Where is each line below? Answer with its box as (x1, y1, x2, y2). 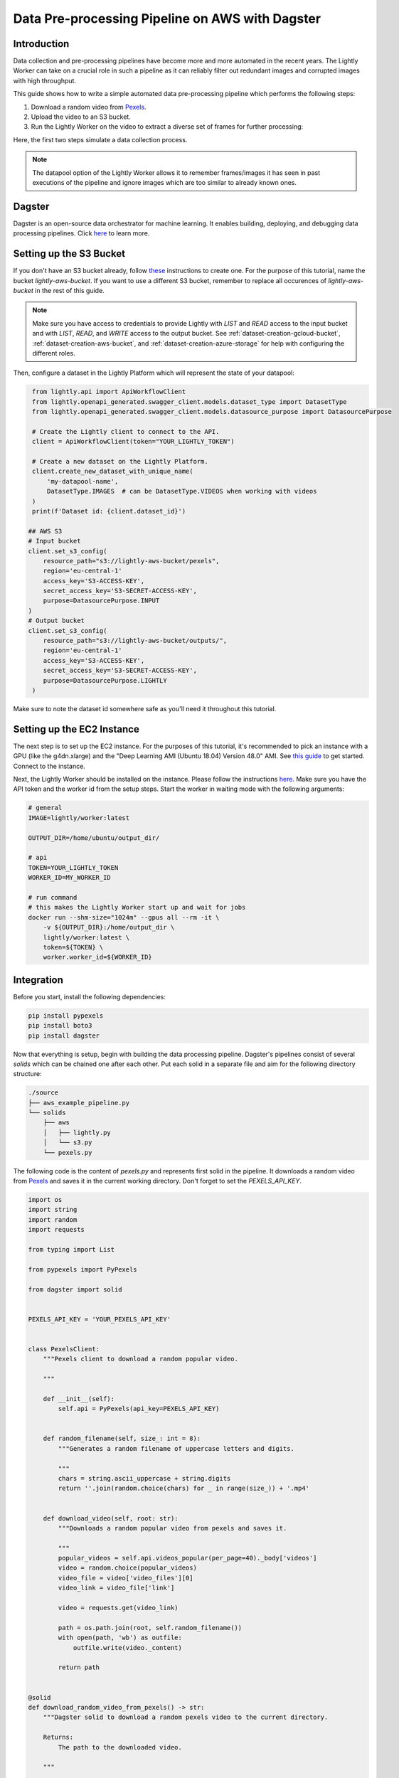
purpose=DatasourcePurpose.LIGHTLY (43, 676, 167, 684)
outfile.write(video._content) (73, 1644, 183, 1651)
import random (28, 1215, 78, 1223)
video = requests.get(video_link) (58, 1604, 179, 1612)
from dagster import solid (28, 1285, 122, 1294)
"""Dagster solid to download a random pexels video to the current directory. (43, 1713, 329, 1721)
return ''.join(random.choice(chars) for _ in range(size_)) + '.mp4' (58, 1484, 309, 1493)
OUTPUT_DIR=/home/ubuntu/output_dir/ (28, 834, 160, 842)
